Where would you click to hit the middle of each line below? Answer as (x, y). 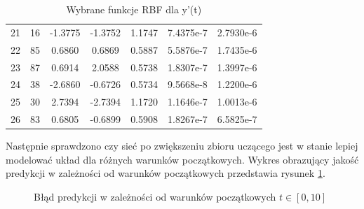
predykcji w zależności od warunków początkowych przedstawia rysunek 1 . (166, 173)
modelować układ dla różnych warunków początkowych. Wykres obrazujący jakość (182, 159)
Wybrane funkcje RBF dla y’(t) (134, 9)
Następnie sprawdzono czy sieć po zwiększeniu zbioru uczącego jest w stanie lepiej (182, 146)
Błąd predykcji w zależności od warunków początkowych (155, 196)
